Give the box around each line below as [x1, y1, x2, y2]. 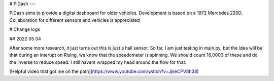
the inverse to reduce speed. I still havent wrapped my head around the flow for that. [9, 59, 187, 65]
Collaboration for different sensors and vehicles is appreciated [9, 17, 140, 23]
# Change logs [9, 26, 40, 32]
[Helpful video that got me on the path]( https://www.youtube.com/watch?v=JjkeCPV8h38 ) [9, 68, 199, 74]
